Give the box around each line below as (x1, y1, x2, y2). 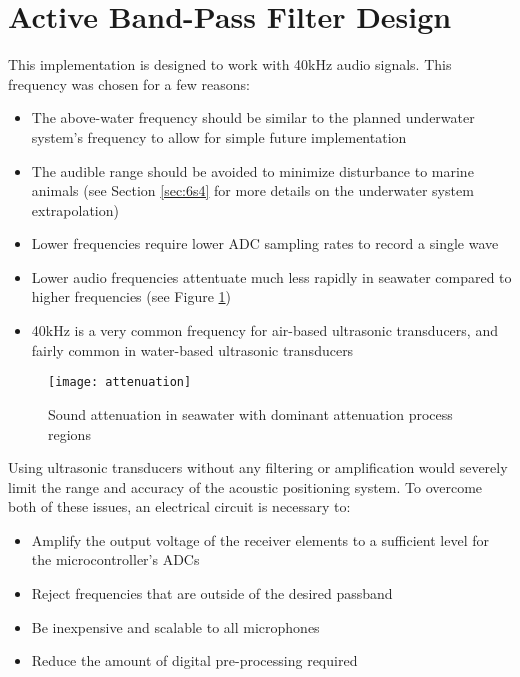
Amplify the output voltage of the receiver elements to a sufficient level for (31, 529, 489, 550)
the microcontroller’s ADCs (31, 549, 200, 570)
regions (48, 423, 91, 444)
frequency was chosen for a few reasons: (8, 73, 250, 94)
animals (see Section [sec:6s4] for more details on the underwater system (31, 180, 474, 201)
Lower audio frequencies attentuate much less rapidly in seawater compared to (31, 266, 512, 287)
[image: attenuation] (48, 375, 192, 390)
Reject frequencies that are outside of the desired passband (31, 583, 393, 604)
